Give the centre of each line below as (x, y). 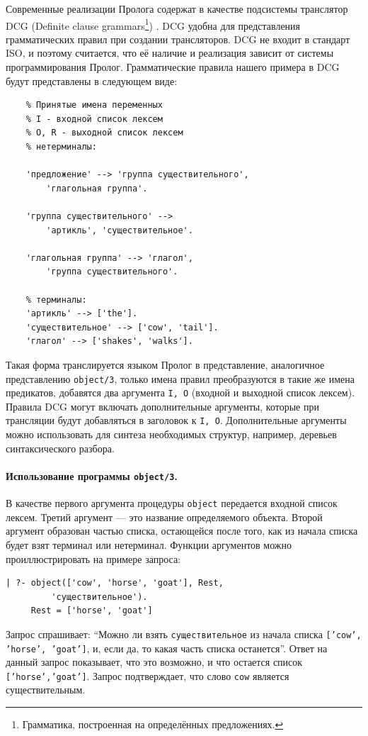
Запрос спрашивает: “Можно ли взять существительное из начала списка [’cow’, (184, 634)
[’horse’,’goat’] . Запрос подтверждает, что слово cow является (148, 675)
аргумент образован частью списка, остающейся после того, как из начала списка (182, 531)
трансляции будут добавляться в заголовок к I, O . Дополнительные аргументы (176, 420)
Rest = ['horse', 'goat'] (92, 611)
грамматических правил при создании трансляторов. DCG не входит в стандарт (178, 39)
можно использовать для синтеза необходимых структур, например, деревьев (171, 434)
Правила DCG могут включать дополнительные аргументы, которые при (162, 406)
